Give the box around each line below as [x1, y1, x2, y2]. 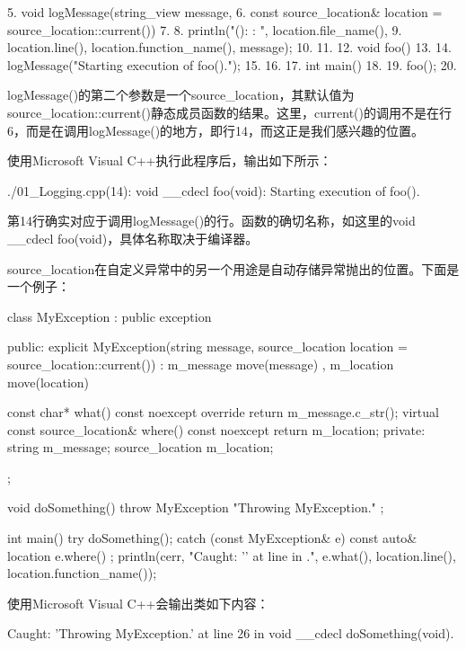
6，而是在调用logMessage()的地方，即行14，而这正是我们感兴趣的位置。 [7, 120, 425, 139]
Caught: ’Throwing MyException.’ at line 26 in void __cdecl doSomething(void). [7, 624, 454, 643]
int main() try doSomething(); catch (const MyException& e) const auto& [7, 529, 418, 547]
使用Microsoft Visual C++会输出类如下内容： [7, 593, 269, 612]
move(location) [7, 372, 89, 391]
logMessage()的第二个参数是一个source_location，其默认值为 [7, 85, 355, 104]
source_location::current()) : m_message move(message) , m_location [7, 354, 394, 373]
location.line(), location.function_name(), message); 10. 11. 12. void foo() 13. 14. [7, 38, 452, 57]
